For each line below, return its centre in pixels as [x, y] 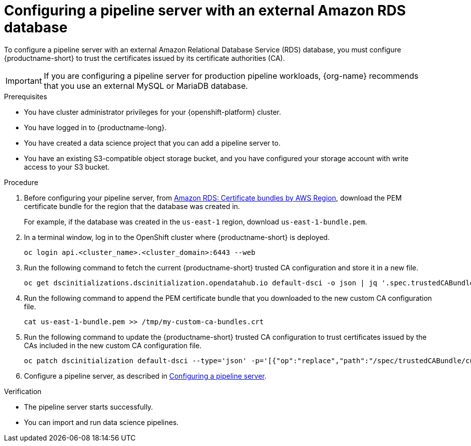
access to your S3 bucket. [67, 167]
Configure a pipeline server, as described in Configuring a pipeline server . [145, 376]
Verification [23, 391]
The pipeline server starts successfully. [89, 407]
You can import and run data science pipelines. [101, 422]
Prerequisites [26, 96]
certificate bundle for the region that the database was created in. [132, 206]
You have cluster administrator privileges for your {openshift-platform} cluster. [153, 112]
